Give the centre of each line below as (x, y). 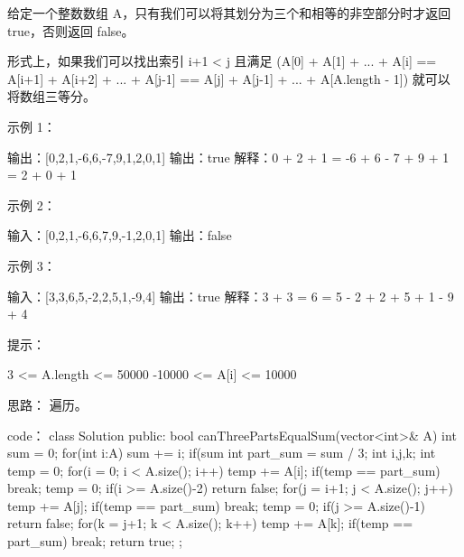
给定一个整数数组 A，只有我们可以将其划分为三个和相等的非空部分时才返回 (229, 13)
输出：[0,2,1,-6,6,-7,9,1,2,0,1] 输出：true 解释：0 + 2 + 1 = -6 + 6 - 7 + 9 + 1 (228, 157)
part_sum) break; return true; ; (95, 541)
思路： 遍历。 (47, 404)
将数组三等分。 (51, 96)
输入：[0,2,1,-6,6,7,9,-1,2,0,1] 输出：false (120, 235)
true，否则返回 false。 (71, 30)
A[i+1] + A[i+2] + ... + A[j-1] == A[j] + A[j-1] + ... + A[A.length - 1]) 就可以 (229, 78)
